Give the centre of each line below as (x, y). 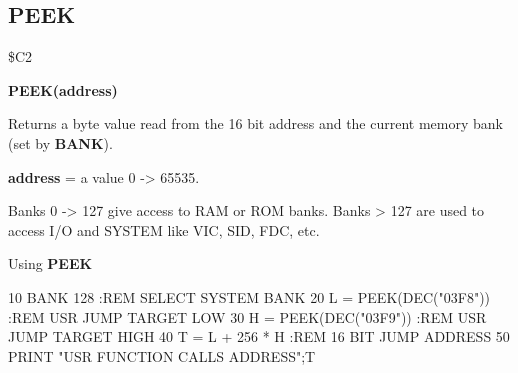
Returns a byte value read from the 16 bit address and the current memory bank (255, 123)
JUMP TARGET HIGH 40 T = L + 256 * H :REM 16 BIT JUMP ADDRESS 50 (259, 336)
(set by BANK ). (60, 142)
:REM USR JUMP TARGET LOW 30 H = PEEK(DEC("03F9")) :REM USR (247, 316)
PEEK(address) (63, 89)
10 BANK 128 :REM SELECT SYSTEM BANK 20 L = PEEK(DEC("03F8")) (249, 296)
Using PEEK (50, 263)
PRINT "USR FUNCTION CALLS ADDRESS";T (162, 355)
